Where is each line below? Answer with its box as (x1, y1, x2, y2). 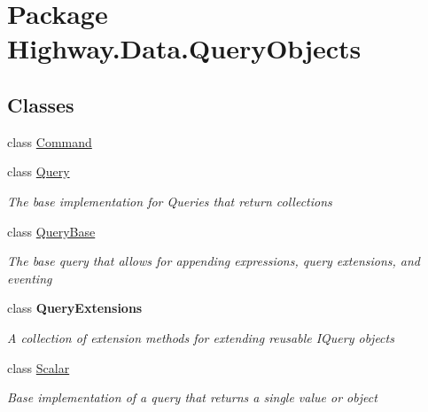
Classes (7, 90, 74, 118)
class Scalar (7, 358, 70, 377)
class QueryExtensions (7, 299, 143, 317)
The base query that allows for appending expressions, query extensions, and (7, 252, 421, 270)
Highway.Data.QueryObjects (7, 30, 362, 66)
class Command (7, 132, 92, 151)
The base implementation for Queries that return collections (7, 191, 332, 210)
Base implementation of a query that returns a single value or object (7, 388, 377, 407)
